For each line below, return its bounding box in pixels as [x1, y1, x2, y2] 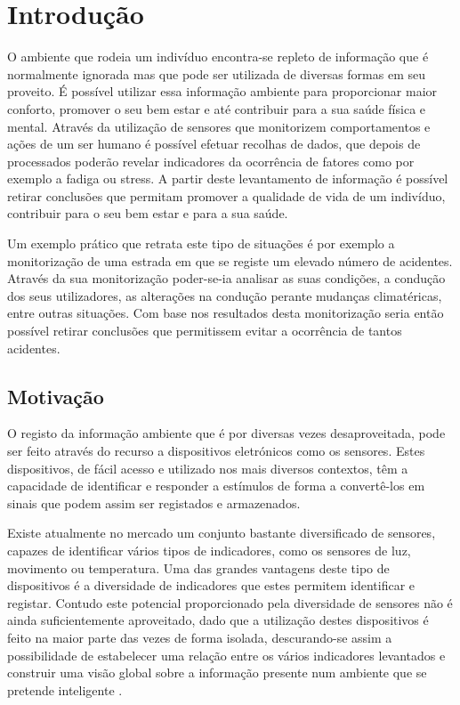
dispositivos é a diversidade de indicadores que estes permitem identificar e [7, 576, 415, 595]
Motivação [7, 382, 104, 409]
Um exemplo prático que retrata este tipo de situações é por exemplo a [7, 234, 395, 253]
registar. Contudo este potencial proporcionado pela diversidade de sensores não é [7, 593, 453, 612]
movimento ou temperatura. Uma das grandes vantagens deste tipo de [7, 558, 390, 577]
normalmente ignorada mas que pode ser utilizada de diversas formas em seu [7, 64, 426, 83]
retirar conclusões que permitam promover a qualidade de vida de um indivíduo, [7, 186, 446, 205]
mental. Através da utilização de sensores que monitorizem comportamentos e [7, 117, 431, 135]
